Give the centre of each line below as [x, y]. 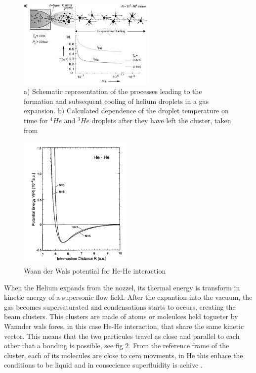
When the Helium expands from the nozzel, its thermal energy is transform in [122, 287]
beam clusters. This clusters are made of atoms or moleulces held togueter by [121, 316]
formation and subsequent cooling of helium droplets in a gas [116, 101]
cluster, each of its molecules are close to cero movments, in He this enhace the [124, 355]
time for [36, 120]
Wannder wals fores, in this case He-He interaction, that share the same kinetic [124, 326]
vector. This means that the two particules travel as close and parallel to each [122, 336]
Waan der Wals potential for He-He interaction [95, 271]
